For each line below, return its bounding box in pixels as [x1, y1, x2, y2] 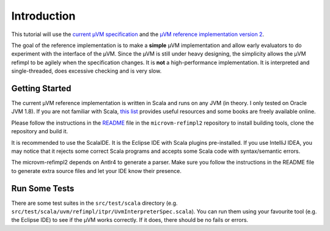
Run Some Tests [11, 183, 75, 194]
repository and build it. [11, 128, 68, 135]
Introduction [11, 9, 76, 23]
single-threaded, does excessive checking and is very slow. [11, 67, 162, 75]
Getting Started [11, 83, 71, 94]
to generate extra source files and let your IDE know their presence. [11, 167, 182, 174]
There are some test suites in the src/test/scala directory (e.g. [11, 199, 178, 207]
